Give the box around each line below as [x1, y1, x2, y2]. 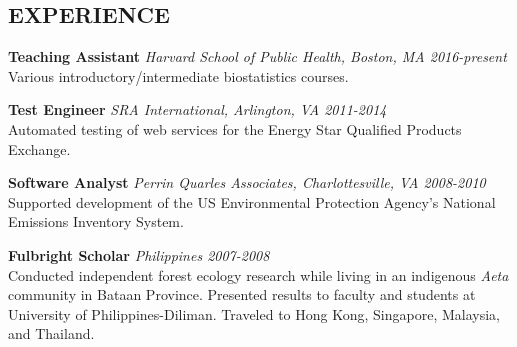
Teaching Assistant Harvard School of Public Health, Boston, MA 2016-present [8, 46, 507, 67]
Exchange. [8, 138, 71, 159]
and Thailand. [8, 323, 95, 344]
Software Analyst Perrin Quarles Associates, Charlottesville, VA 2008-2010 [8, 172, 486, 193]
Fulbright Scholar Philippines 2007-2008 [8, 244, 270, 265]
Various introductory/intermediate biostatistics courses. [8, 65, 349, 86]
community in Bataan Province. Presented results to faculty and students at [8, 284, 476, 305]
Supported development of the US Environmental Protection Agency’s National [8, 191, 496, 212]
